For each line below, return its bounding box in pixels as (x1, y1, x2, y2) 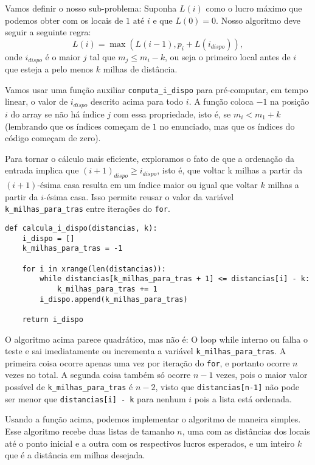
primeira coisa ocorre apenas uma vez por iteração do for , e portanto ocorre (5, 356, 290, 369)
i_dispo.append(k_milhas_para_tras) (40, 295, 188, 304)
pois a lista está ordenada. (194, 392, 292, 405)
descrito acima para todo (90, 95, 184, 108)
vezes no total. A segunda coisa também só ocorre (5, 368, 191, 381)
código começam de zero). (5, 131, 101, 144)
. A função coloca (189, 95, 254, 108)
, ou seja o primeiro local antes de (164, 50, 291, 63)
